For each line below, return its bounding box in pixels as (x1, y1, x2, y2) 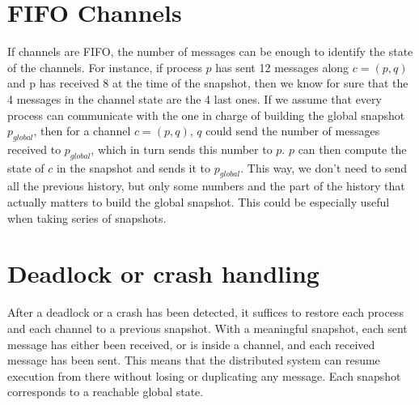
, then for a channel (33, 122, 131, 139)
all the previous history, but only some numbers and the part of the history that (7, 177, 405, 194)
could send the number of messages (205, 122, 380, 139)
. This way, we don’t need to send (240, 159, 408, 176)
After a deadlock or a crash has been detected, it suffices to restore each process (7, 304, 404, 321)
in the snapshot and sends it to (56, 159, 211, 176)
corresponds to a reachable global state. (7, 383, 204, 400)
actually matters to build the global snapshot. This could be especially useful (7, 194, 390, 211)
